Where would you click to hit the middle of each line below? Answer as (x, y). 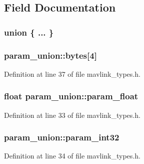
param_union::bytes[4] (50, 55)
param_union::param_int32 (62, 137)
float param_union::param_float (71, 96)
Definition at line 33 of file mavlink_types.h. (72, 115)
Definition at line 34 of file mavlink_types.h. (72, 156)
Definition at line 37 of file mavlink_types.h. (72, 73)
